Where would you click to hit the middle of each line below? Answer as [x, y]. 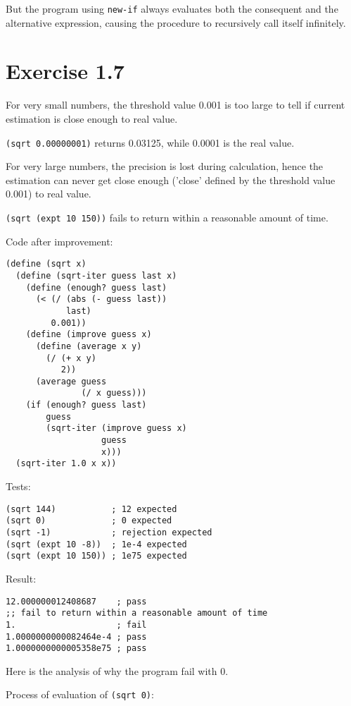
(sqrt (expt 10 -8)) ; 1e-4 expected [96, 544]
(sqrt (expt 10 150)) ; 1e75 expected [96, 556]
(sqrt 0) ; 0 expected [89, 521]
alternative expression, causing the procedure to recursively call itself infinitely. [176, 22]
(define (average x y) [89, 346]
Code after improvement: [59, 241]
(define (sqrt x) [46, 264]
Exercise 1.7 [65, 71]
